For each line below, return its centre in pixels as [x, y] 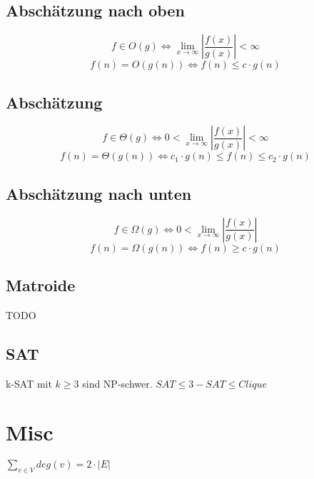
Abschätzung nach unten [99, 193]
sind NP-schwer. [117, 383]
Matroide [41, 285]
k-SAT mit [29, 383]
